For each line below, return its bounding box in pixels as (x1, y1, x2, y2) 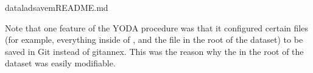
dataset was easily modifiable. (5, 57, 116, 69)
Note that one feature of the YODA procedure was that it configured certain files (5, 21, 308, 34)
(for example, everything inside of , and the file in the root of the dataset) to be (5, 33, 303, 46)
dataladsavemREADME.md (5, 1, 108, 13)
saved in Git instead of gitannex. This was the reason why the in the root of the (5, 45, 304, 57)
